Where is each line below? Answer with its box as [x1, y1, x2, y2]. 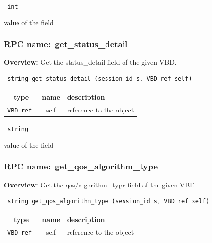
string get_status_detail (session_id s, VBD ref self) [7, 75, 192, 83]
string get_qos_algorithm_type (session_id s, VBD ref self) [7, 198, 210, 205]
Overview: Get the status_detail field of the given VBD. [4, 57, 177, 67]
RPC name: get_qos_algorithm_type [4, 160, 158, 172]
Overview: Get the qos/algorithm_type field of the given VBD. [4, 179, 197, 189]
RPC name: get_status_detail [4, 38, 128, 50]
